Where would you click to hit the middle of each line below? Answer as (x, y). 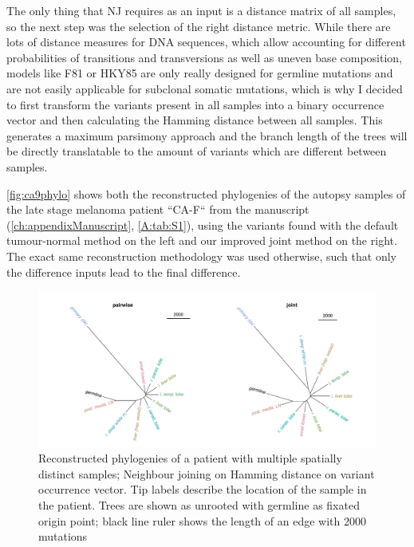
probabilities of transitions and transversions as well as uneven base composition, (204, 57)
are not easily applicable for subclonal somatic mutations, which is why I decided (205, 88)
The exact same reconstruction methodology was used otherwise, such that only (201, 256)
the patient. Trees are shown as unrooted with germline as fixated (199, 504)
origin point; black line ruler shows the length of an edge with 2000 (202, 520)
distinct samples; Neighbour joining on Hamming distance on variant (207, 473)
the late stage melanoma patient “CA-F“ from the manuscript (158, 209)
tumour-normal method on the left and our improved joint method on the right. (202, 240)
